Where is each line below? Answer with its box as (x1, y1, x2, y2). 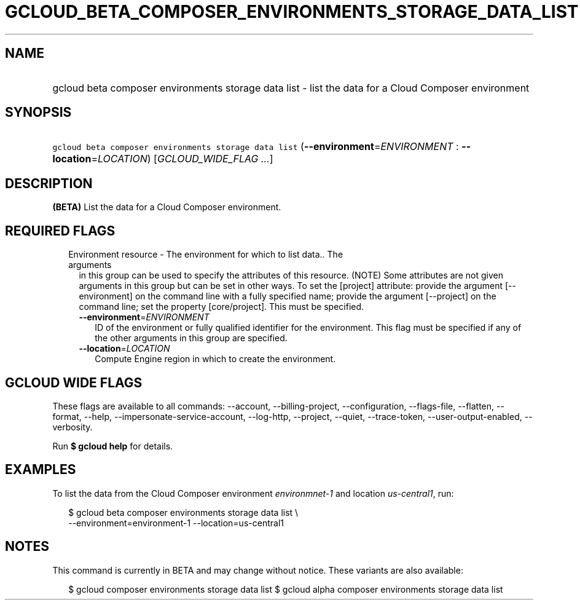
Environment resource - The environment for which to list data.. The (68, 249, 343, 260)
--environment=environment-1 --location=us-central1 (68, 517, 284, 528)
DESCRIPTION (5, 175, 93, 191)
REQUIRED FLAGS (5, 223, 116, 239)
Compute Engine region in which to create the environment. (95, 354, 336, 365)
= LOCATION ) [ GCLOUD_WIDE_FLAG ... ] (91, 152, 273, 165)
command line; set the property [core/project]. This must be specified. (79, 301, 364, 312)
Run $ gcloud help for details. (52, 440, 173, 451)
